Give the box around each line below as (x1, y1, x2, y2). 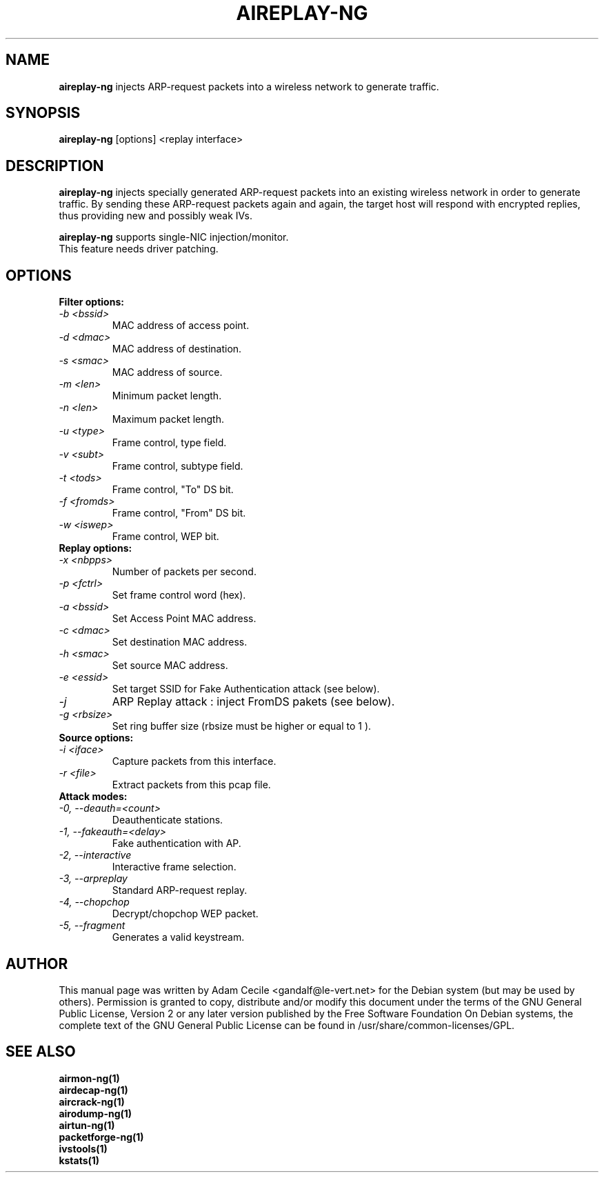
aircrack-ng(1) (59, 1095, 125, 1108)
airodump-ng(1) (59, 1107, 132, 1119)
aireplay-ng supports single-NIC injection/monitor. (59, 231, 289, 243)
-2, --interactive (59, 849, 132, 861)
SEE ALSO (6, 1043, 76, 1061)
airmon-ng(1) (59, 1072, 120, 1084)
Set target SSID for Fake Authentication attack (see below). (112, 683, 380, 695)
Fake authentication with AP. (112, 837, 241, 850)
